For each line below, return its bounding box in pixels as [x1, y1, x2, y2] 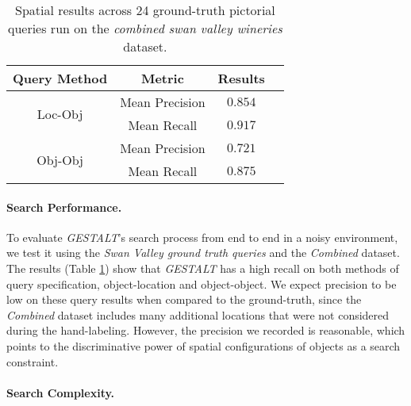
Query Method [13, 69, 108, 87]
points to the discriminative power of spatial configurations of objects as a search [6, 337, 401, 354]
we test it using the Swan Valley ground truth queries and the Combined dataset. [6, 244, 400, 261]
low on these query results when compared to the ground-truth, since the [6, 291, 362, 308]
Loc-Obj [36, 104, 83, 123]
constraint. [6, 353, 59, 370]
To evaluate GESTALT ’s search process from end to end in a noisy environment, [6, 228, 398, 245]
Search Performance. [6, 198, 122, 215]
